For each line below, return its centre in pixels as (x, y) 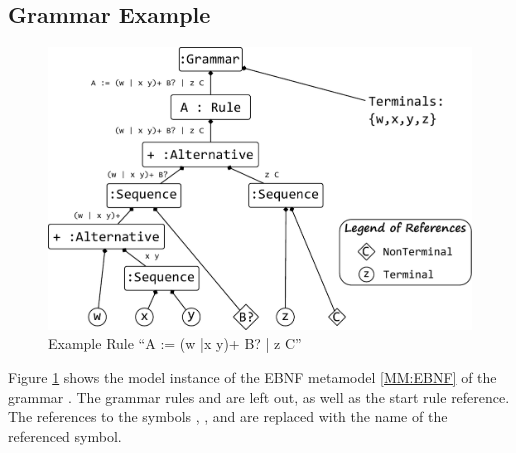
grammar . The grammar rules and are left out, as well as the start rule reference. (259, 396)
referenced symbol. (65, 435)
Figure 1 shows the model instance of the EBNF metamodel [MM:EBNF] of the (252, 377)
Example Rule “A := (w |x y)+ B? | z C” (175, 343)
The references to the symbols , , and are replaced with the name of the (228, 416)
